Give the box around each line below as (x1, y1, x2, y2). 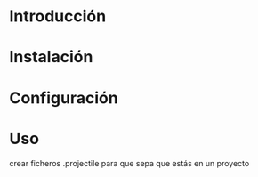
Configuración (9, 87, 118, 108)
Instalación (9, 47, 93, 68)
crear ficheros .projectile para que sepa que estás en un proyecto (9, 157, 250, 168)
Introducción (9, 6, 107, 27)
